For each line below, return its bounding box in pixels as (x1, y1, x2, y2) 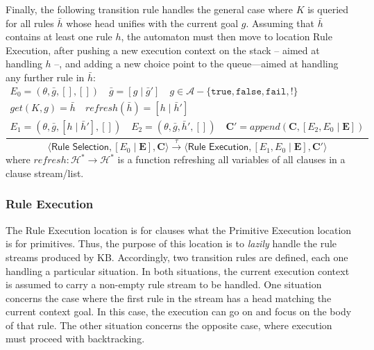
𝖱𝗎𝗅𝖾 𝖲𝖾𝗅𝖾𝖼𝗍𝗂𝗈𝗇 (51, 142, 109, 153)
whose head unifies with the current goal (66, 15, 239, 30)
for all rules (6, 15, 54, 30)
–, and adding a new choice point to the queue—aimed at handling (54, 56, 339, 71)
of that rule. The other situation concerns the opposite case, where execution (6, 317, 332, 332)
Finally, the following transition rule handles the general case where (6, 2, 293, 16)
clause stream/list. (6, 165, 84, 180)
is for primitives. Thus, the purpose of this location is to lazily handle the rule (6, 236, 337, 251)
